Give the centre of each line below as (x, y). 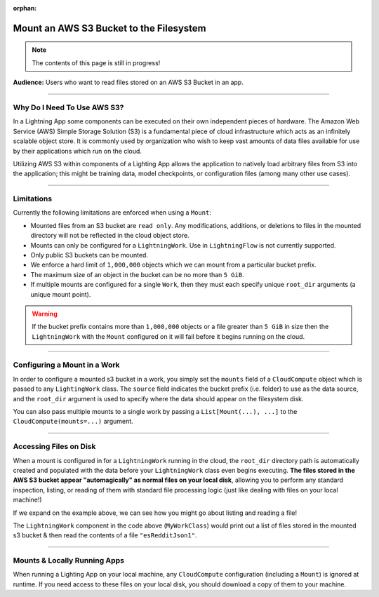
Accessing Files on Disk (54, 447)
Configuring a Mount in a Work (66, 365)
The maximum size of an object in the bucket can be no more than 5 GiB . (138, 274)
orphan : (25, 8)
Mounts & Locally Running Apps (68, 561)
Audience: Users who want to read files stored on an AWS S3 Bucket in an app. (128, 82)
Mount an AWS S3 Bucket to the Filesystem (109, 28)
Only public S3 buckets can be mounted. (89, 255)
